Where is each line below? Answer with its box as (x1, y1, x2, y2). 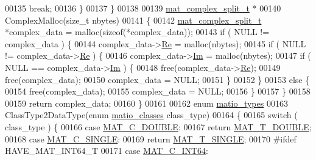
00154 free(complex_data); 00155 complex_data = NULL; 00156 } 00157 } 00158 (5, 85, 311, 98)
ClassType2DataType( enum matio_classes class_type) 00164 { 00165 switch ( (5, 108, 298, 121)
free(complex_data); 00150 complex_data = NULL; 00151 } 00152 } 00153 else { (5, 73, 310, 85)
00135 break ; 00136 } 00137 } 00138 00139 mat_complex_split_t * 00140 (5, 2, 281, 14)
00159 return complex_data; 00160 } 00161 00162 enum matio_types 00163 (5, 96, 288, 109)
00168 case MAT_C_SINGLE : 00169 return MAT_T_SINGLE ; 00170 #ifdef (5, 132, 297, 145)
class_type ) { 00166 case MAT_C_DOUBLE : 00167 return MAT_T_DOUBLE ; (5, 120, 312, 133)
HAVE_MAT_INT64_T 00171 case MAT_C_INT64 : (5, 144, 208, 157)
